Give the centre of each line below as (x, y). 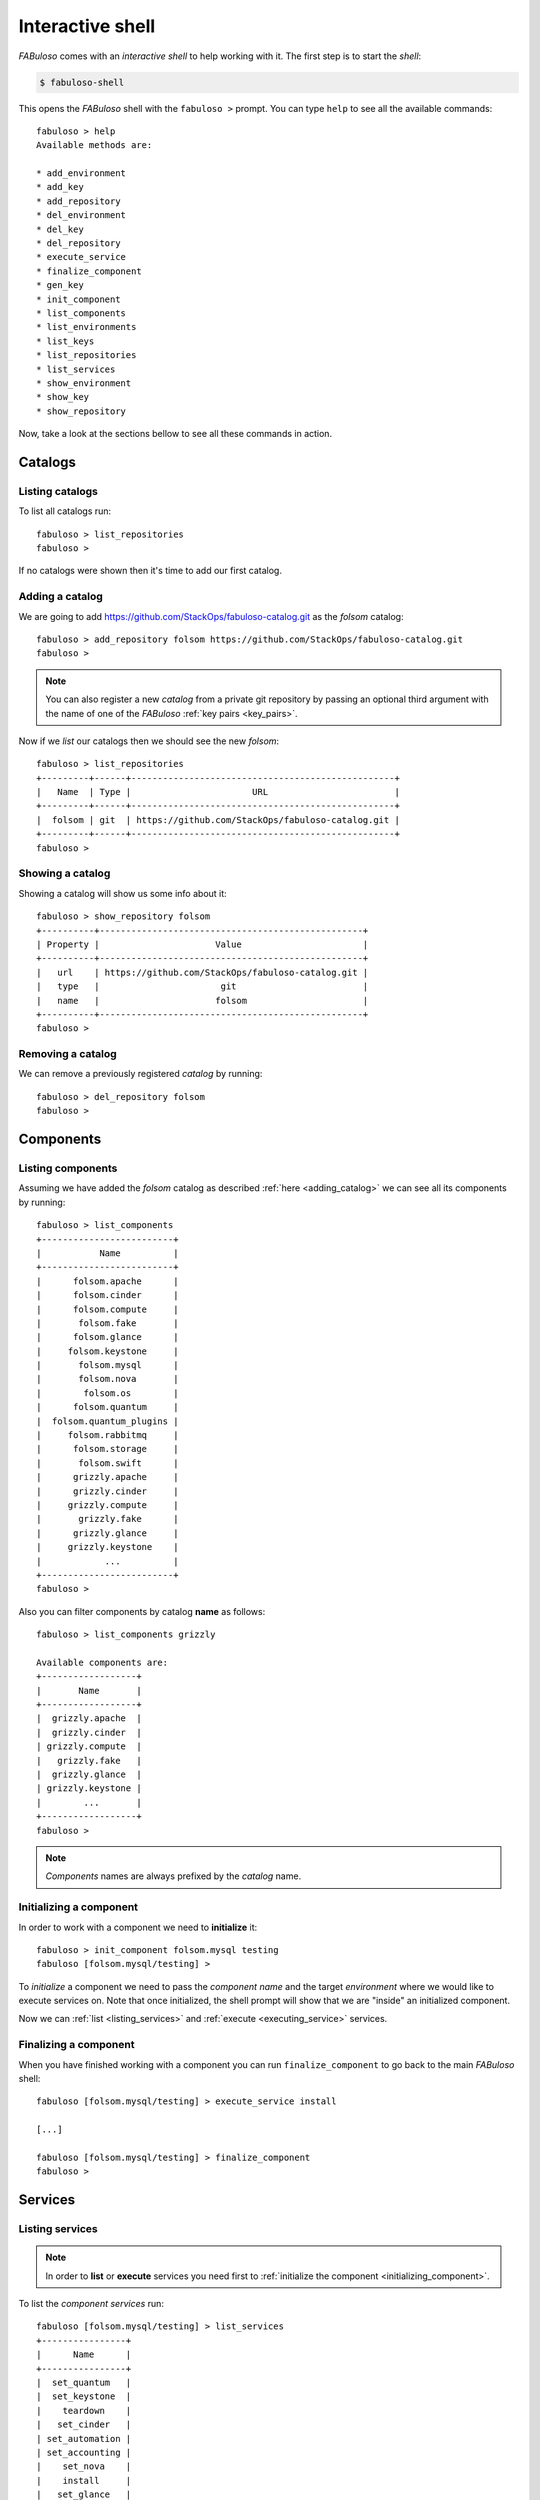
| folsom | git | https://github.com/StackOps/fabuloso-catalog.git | (218, 819)
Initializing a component (78, 1907)
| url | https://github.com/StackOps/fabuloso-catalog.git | (202, 972)
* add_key (60, 187)
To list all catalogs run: (65, 511)
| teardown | (84, 2410)
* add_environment (81, 173)
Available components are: (102, 1662)
